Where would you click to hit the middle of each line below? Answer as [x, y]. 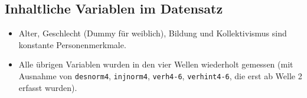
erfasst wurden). [48, 87]
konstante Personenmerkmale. [72, 44]
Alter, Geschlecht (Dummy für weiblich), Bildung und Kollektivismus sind [153, 33]
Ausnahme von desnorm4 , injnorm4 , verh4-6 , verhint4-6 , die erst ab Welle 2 [160, 75]
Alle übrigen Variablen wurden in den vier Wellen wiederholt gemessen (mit [156, 64]
